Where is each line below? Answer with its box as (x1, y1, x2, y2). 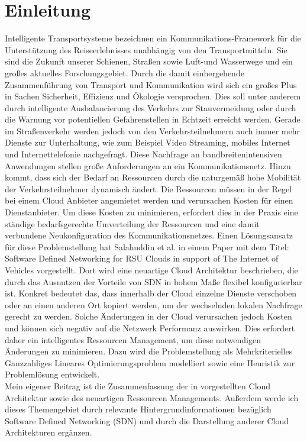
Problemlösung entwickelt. (5, 368, 100, 380)
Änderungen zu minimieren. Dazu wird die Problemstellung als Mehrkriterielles (5, 345, 293, 357)
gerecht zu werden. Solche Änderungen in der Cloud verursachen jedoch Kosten (5, 310, 292, 322)
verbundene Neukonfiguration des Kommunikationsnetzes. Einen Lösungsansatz (5, 229, 293, 241)
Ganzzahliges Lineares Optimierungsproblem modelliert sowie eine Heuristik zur (5, 356, 295, 369)
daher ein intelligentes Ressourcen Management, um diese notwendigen (5, 333, 261, 346)
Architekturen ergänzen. (5, 426, 92, 438)
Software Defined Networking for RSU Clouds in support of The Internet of (5, 252, 279, 264)
